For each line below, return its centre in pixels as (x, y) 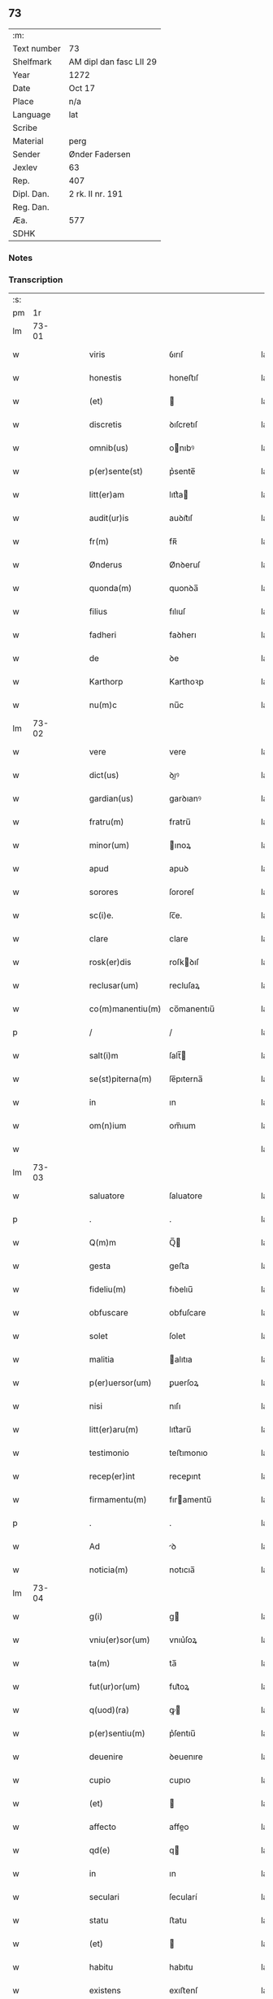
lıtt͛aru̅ (180, 1430)
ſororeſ (182, 892)
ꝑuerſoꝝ (184, 1383)
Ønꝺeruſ (185, 565)
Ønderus (106, 565)
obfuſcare (188, 1313)
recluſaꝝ (185, 985)
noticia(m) (108, 1570)
